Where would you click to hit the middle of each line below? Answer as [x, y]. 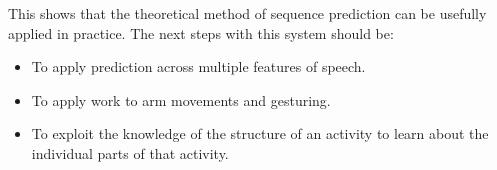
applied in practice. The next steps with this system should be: [201, 32]
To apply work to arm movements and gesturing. [181, 99]
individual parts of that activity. [130, 152]
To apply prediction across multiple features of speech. [198, 66]
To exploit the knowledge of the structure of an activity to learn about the [260, 133]
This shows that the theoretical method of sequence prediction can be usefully [247, 13]
